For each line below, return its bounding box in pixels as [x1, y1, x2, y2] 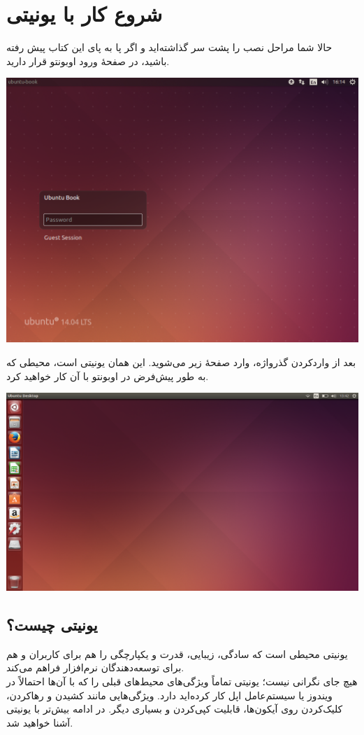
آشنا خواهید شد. [6, 715, 73, 729]
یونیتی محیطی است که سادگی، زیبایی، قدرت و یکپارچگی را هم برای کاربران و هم [6, 646, 348, 661]
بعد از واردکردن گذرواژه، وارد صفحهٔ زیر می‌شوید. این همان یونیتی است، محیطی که [6, 354, 356, 369]
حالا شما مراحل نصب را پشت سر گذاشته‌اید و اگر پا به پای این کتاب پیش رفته [6, 40, 333, 55]
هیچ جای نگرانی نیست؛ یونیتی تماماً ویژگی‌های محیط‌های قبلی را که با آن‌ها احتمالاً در [6, 674, 358, 689]
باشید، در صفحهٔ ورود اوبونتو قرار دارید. [6, 53, 170, 68]
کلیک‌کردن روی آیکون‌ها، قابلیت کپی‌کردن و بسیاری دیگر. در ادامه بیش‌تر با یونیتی [6, 701, 343, 716]
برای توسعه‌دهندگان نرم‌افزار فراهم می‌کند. [6, 660, 184, 675]
